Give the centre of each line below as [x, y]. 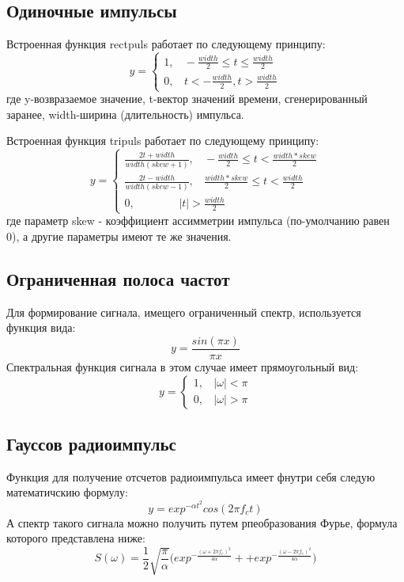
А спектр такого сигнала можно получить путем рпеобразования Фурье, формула [202, 522]
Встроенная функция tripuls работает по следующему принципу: [163, 141]
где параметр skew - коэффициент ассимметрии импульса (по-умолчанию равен [198, 221]
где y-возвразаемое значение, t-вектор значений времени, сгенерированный [187, 99]
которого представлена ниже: [76, 538]
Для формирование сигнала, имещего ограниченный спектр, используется [184, 312]
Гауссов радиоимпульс [91, 443]
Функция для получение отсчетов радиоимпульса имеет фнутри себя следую [191, 476]
